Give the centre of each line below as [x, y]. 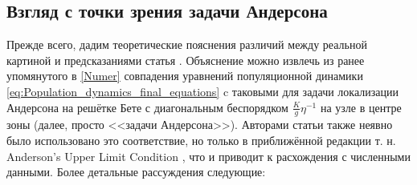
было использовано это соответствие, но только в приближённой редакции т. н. [201, 140]
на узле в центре [361, 107]
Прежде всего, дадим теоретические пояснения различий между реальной [187, 44]
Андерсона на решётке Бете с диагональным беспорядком [147, 107]
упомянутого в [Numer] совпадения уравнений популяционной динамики [185, 76]
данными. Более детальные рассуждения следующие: [136, 172]
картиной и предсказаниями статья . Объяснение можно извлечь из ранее [186, 60]
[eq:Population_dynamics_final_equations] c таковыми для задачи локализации [202, 91]
